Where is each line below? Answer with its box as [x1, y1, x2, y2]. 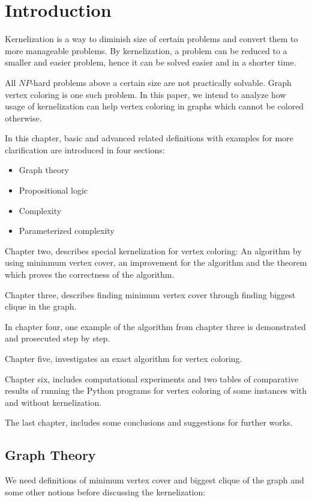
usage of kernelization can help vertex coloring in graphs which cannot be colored [5, 100, 304, 112]
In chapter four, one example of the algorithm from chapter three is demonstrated [5, 320, 306, 332]
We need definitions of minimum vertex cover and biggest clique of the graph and [5, 474, 304, 486]
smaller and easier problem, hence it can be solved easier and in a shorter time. [5, 56, 296, 69]
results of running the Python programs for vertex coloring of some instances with [5, 384, 307, 397]
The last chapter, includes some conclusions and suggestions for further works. [5, 416, 293, 429]
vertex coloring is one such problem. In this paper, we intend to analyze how [5, 88, 286, 100]
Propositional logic [19, 184, 88, 197]
